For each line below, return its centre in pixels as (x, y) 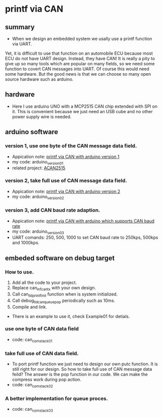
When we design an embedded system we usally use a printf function (82, 39)
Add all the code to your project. (44, 283)
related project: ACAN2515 (39, 168)
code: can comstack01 (32, 340)
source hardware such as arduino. (39, 79)
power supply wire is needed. (42, 117)
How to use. (19, 272)
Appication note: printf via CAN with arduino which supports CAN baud (83, 221)
